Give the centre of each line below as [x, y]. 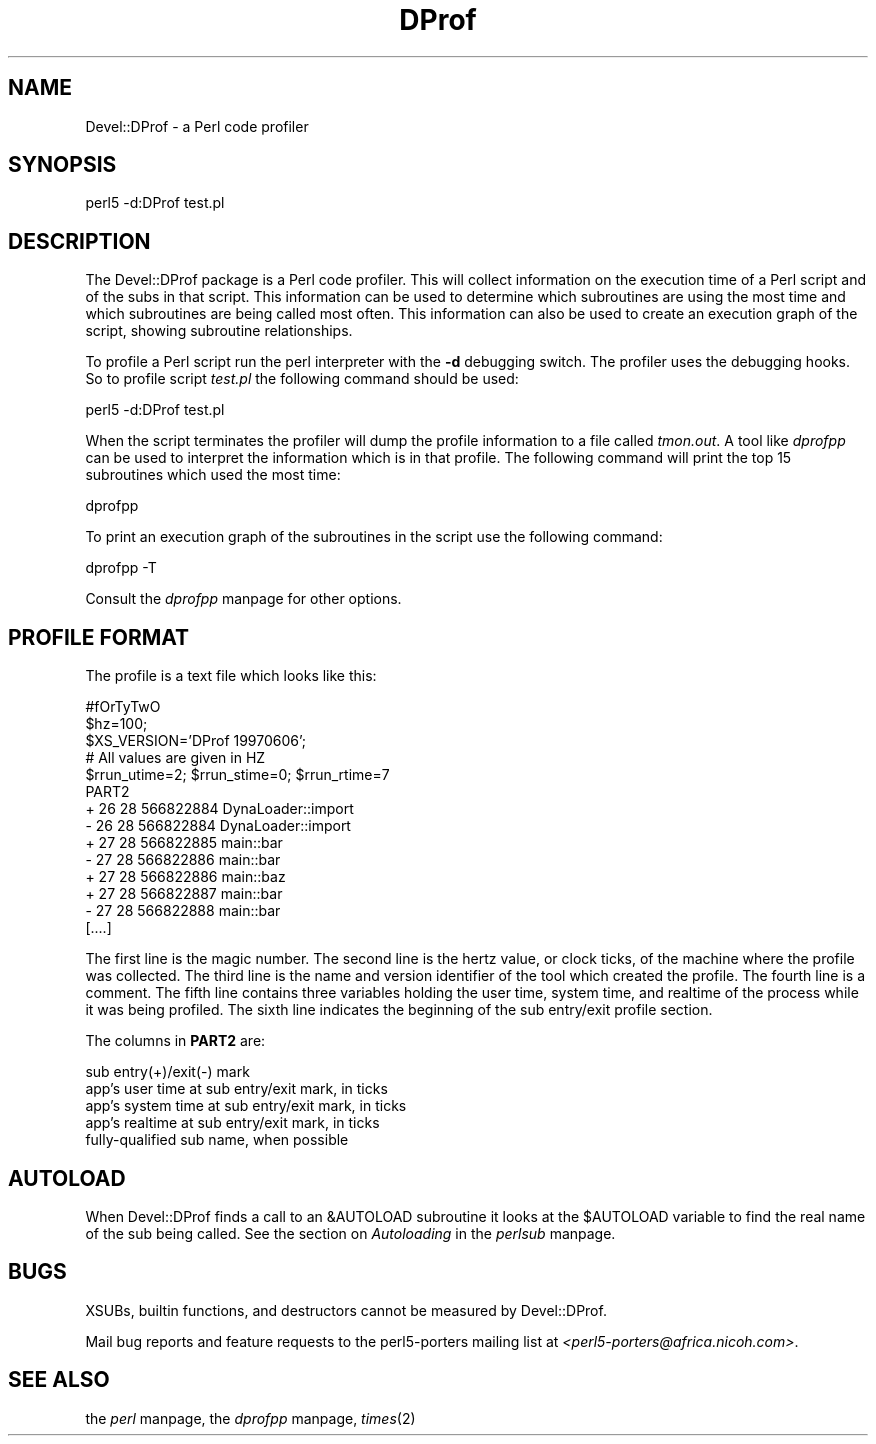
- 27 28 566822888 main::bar [183, 911]
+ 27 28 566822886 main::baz [185, 877]
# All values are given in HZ [175, 758]
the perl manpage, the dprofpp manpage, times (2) [250, 1418]
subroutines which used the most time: [213, 475]
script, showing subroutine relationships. [219, 331]
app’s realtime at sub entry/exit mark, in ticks [232, 1123]
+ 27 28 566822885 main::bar [184, 843]
